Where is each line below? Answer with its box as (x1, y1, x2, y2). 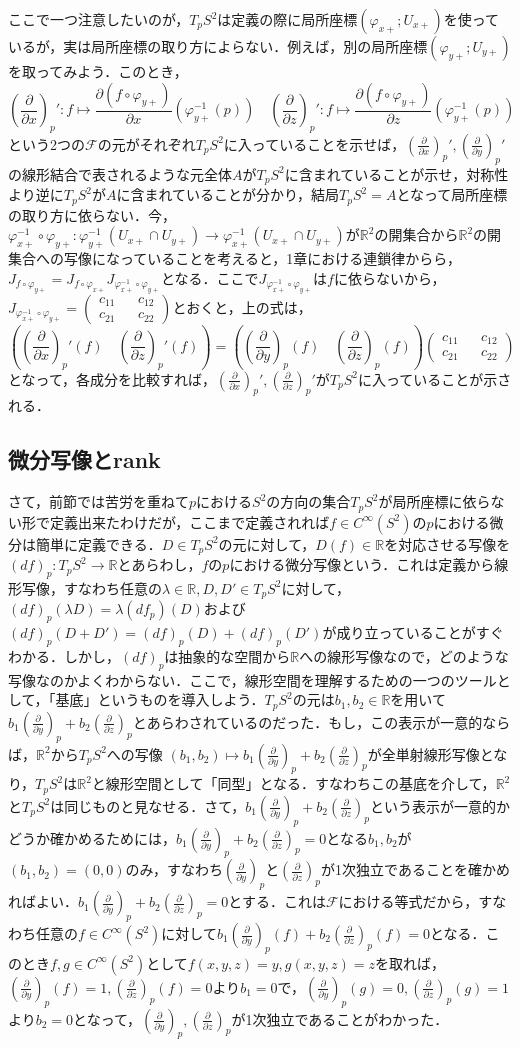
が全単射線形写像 (367, 743, 480, 764)
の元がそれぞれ (97, 133, 196, 154)
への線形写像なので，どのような (299, 645, 509, 666)
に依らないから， (333, 267, 446, 288)
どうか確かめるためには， (8, 827, 176, 848)
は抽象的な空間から (164, 645, 291, 666)
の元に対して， (218, 533, 316, 554)
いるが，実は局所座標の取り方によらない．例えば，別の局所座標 (8, 36, 428, 56)
